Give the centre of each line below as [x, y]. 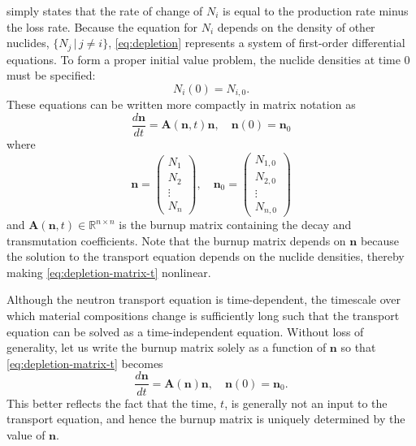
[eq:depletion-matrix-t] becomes [85, 363]
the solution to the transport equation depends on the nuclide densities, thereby [206, 256]
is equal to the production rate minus [316, 11]
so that [358, 347]
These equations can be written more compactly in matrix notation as [181, 104]
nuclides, [28, 43]
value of [26, 434]
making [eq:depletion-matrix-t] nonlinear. [109, 272]
